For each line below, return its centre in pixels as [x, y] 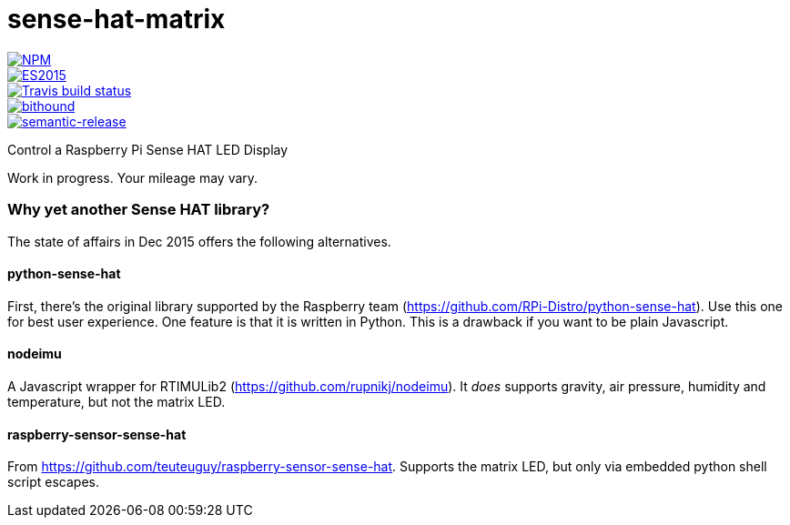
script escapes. [53, 482]
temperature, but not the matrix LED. [116, 401]
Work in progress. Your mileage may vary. [133, 177]
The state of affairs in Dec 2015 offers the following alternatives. [199, 241]
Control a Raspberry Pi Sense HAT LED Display [148, 149]
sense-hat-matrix [116, 19]
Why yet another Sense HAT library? [139, 210]
